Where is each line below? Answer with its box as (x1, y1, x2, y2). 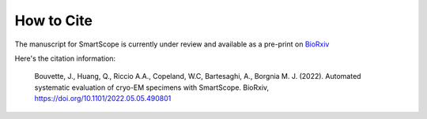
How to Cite (14, 12, 93, 29)
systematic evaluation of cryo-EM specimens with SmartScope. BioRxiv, (34, 83, 270, 92)
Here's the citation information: (14, 54, 116, 63)
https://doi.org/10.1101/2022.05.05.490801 (34, 94, 172, 103)
